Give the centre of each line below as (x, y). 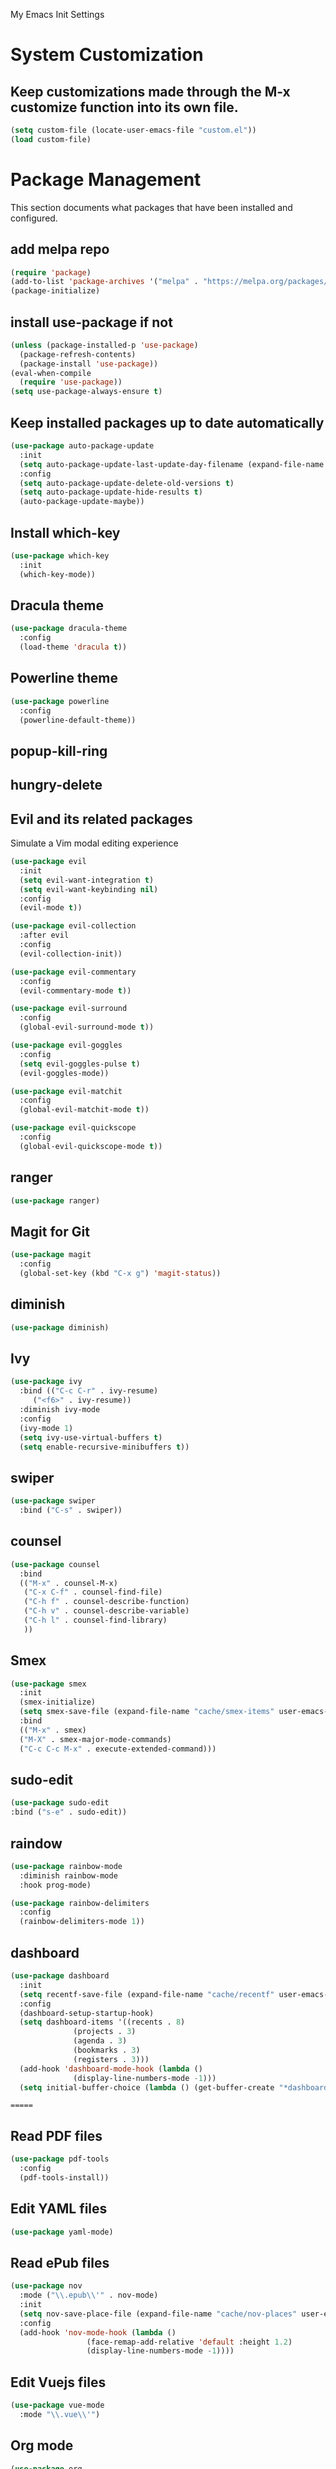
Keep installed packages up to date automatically (167, 422)
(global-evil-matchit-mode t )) (84, 1110)
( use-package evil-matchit (66, 1091)
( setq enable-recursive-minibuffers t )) (104, 1447)
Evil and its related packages (101, 819)
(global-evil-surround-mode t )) (87, 1027)
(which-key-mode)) (58, 574)
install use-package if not (91, 322)
